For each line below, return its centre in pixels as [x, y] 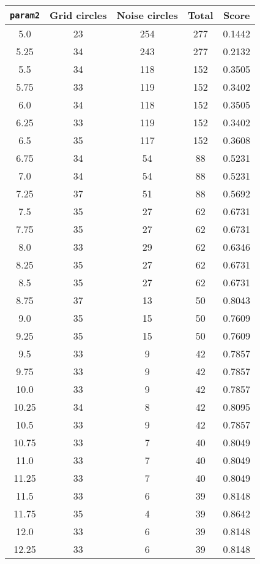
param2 [25, 15]
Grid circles [78, 15]
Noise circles [147, 15]
